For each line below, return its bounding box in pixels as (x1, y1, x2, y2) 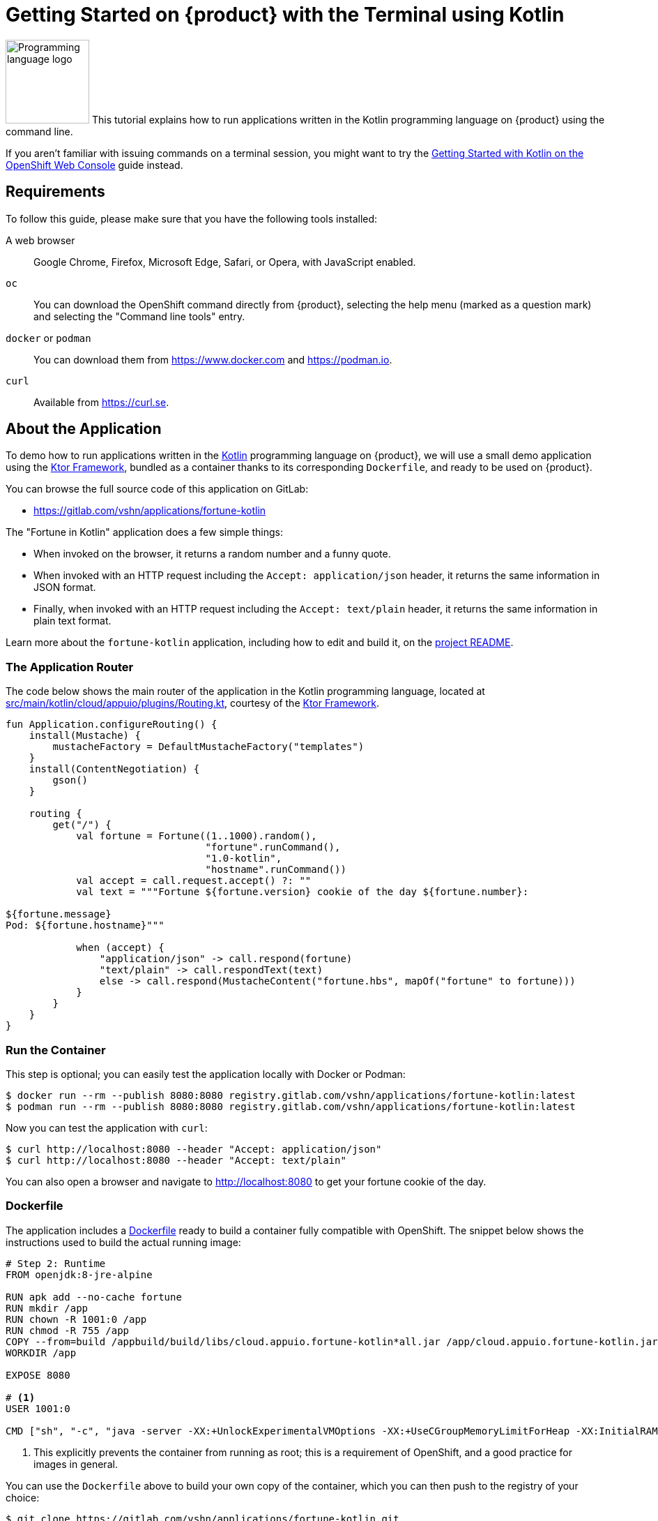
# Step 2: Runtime (6, 1257, 106, 1269)
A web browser (6, 234, 75, 246)
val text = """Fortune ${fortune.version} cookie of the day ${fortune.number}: (76, 886, 529, 898)
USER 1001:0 (6, 1402, 70, 1414)
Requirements (6, 183, 105, 201)
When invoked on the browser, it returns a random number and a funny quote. (33, 548, 391, 560)
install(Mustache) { (29, 730, 141, 742)
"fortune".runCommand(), (205, 841, 341, 853)
